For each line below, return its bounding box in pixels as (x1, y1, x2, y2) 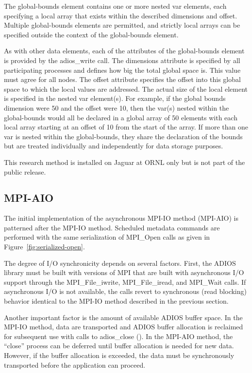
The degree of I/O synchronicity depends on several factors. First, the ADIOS (4, 258, 236, 268)
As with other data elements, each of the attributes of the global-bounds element (4, 46, 245, 56)
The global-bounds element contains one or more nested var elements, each (4, 1, 227, 11)
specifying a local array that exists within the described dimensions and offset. (4, 10, 237, 20)
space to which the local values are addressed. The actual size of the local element (4, 83, 248, 94)
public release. (4, 166, 46, 177)
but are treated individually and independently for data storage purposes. (4, 141, 223, 151)
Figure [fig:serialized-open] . (4, 242, 85, 252)
